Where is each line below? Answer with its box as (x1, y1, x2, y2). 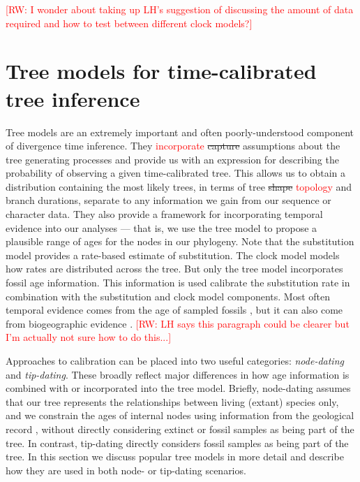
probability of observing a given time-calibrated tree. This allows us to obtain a (6, 166, 345, 180)
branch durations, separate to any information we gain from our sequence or (6, 193, 331, 207)
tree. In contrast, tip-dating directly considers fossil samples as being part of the (6, 435, 349, 450)
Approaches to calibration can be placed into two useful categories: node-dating (6, 353, 344, 367)
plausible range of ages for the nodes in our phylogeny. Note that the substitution (6, 234, 354, 249)
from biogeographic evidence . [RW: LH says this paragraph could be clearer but (6, 316, 350, 330)
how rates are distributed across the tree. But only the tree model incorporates (6, 261, 343, 276)
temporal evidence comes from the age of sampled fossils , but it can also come (6, 302, 343, 317)
